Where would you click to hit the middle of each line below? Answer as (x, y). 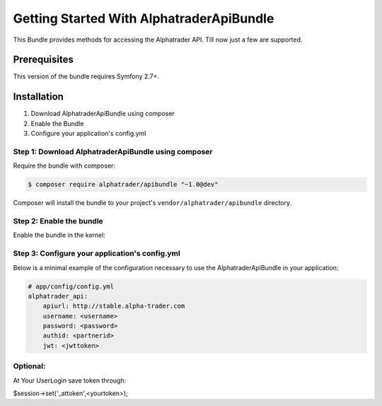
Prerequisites (43, 60)
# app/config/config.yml (71, 286)
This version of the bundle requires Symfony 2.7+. (86, 76)
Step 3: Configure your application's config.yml (97, 253)
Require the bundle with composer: (64, 166)
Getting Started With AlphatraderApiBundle (144, 18)
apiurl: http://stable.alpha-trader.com (114, 306)
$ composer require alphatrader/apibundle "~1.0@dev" (123, 185)
